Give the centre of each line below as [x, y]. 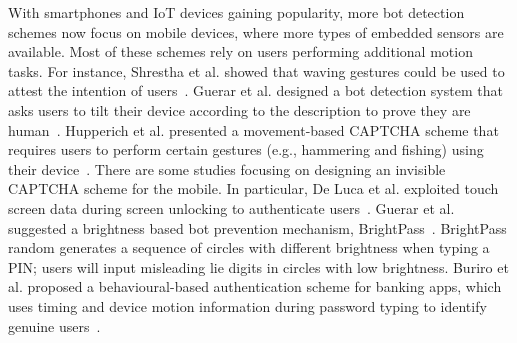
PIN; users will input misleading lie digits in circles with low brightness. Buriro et [258, 266]
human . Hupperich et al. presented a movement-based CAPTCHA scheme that [253, 129]
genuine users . [54, 325]
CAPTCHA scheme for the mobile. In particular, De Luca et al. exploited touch [253, 188]
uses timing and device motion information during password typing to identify [247, 305]
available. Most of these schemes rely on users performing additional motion [240, 51]
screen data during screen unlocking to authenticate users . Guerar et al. [231, 207]
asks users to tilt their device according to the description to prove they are [239, 109]
